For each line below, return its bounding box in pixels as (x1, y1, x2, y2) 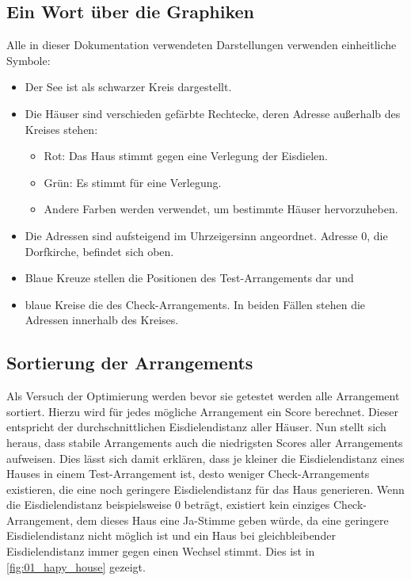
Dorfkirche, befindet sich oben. (25, 243, 174, 259)
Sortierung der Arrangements (6, 350, 253, 375)
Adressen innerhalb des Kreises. (25, 312, 179, 328)
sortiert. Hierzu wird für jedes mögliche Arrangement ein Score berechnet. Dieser (6, 403, 399, 419)
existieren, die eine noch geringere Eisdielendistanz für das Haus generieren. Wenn (6, 480, 405, 497)
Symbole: (6, 52, 51, 68)
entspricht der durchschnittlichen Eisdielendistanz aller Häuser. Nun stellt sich (6, 419, 386, 435)
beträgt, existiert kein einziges (184, 496, 330, 513)
